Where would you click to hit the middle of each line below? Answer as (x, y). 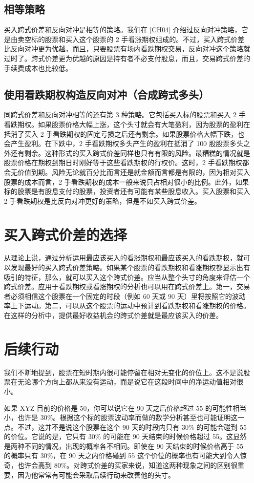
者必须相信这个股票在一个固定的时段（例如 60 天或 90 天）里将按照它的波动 (125, 296)
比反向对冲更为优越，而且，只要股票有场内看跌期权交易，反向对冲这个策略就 (127, 49)
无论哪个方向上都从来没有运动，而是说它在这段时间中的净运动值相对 (127, 382)
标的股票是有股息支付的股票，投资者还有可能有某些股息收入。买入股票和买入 (127, 191)
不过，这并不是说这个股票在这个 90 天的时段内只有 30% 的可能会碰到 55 (132, 427)
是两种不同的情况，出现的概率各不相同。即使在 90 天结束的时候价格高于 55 (124, 446)
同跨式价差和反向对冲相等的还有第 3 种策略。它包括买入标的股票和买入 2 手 (125, 115)
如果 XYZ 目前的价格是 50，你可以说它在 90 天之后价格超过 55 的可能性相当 (125, 408)
